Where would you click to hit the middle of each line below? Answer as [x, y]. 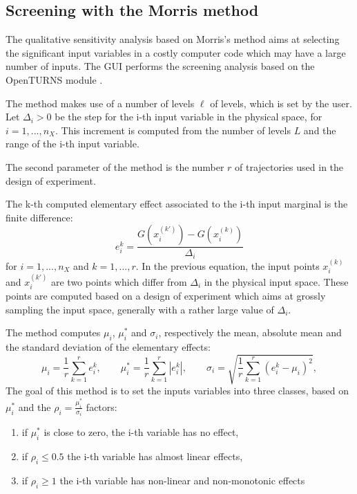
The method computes [53, 332]
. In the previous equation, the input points [228, 265]
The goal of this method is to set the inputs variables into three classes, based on [177, 391]
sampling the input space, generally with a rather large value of [140, 309]
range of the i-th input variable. [73, 144]
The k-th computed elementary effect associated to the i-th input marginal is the [177, 204]
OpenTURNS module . [54, 79]
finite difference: [39, 217]
